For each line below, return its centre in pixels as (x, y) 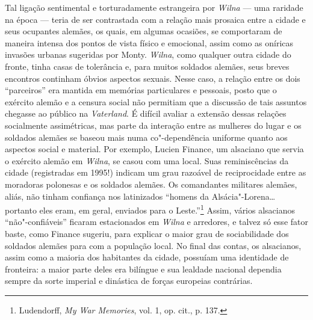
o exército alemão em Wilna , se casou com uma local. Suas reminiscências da (147, 160)
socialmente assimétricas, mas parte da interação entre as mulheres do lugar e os (153, 125)
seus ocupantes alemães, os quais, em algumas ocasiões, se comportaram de (144, 31)
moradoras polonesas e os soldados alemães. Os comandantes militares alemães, (151, 184)
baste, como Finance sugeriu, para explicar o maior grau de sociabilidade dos (147, 233)
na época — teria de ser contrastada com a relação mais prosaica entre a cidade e (155, 19)
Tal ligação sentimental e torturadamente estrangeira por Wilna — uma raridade (154, 7)
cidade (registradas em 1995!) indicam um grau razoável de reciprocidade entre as (156, 172)
